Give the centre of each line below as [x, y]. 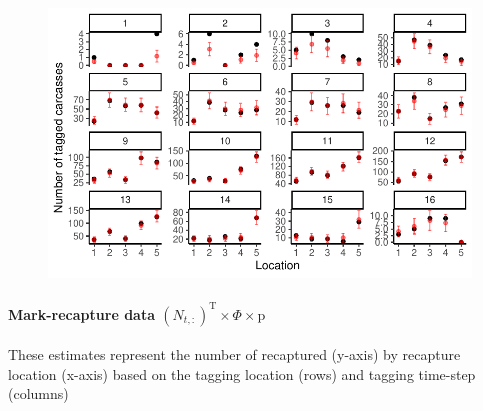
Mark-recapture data [81, 313]
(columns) [38, 393]
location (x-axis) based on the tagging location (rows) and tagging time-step [242, 373]
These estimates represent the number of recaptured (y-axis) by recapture [234, 354]
